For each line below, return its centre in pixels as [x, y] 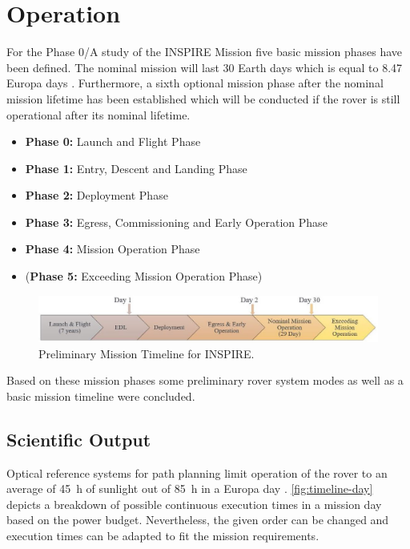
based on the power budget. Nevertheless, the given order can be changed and [198, 520]
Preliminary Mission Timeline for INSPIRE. [147, 353]
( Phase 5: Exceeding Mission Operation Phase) [144, 276]
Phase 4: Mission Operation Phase [113, 249]
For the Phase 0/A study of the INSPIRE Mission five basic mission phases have [205, 52]
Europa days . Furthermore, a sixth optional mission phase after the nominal [195, 83]
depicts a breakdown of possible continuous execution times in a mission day [194, 504]
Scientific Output [79, 439]
